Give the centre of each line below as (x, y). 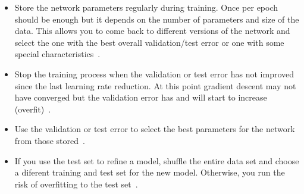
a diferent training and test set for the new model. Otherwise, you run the (150, 172)
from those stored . (50, 140)
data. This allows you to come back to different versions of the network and (152, 31)
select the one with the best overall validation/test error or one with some (149, 42)
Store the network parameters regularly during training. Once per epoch (146, 7)
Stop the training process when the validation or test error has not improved (154, 73)
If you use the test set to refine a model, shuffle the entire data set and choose (157, 160)
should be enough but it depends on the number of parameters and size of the (157, 19)
